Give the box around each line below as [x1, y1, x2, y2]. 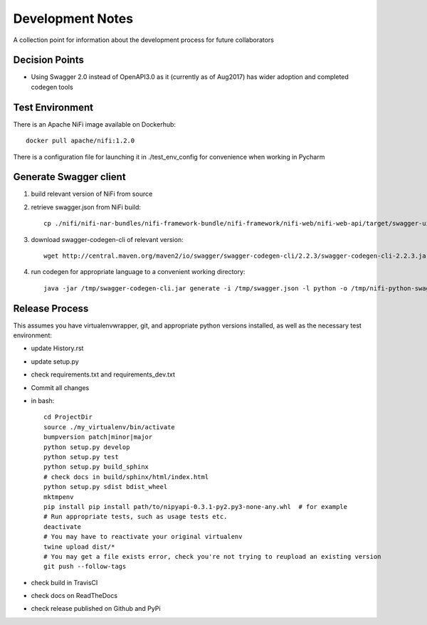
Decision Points [13, 54, 85, 66]
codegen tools [31, 83, 74, 91]
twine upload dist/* [43, 542, 115, 551]
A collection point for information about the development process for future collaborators [13, 36, 274, 44]
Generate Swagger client [13, 171, 126, 183]
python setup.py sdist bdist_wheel [43, 483, 168, 491]
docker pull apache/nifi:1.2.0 [26, 137, 135, 145]
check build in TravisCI [31, 578, 98, 587]
